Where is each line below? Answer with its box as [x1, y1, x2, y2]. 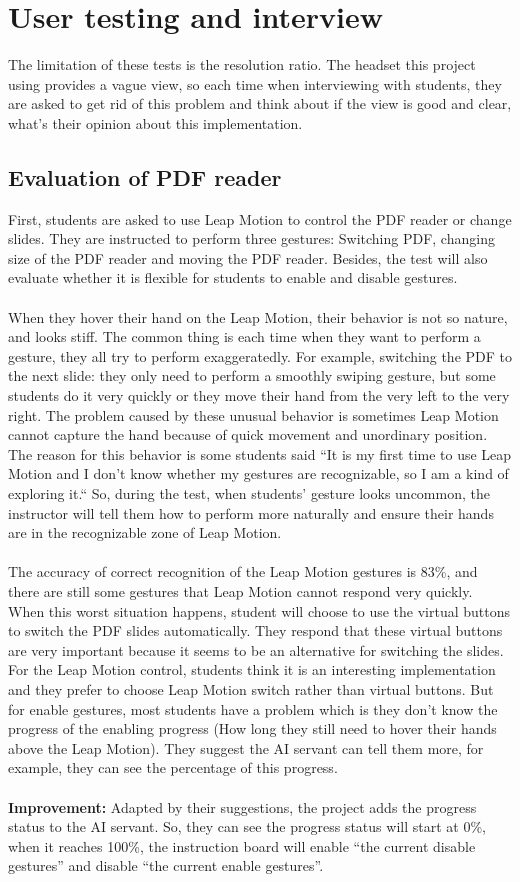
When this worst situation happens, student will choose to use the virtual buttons [8, 600, 510, 621]
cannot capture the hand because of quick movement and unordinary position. [8, 424, 488, 445]
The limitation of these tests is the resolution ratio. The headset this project [8, 54, 476, 75]
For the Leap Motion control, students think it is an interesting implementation [8, 659, 496, 680]
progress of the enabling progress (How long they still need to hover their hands [8, 718, 497, 739]
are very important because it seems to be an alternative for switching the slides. [8, 639, 504, 660]
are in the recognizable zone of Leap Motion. [8, 522, 282, 543]
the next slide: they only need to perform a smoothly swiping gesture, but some [8, 365, 496, 386]
